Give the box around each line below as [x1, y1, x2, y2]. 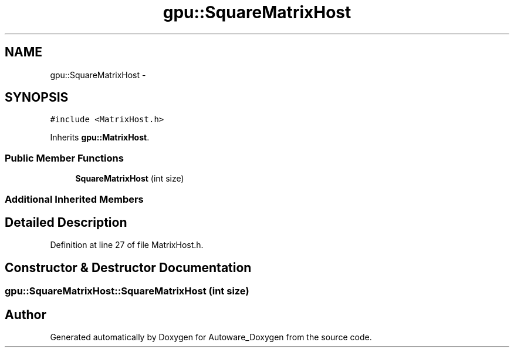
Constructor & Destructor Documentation [5, 260, 252, 275]
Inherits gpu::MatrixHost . [50, 132, 150, 143]
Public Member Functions [5, 152, 124, 164]
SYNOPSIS [5, 90, 69, 105]
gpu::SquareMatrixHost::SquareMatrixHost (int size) [5, 285, 249, 297]
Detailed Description [5, 214, 127, 230]
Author [5, 307, 46, 322]
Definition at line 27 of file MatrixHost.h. [50, 240, 204, 250]
